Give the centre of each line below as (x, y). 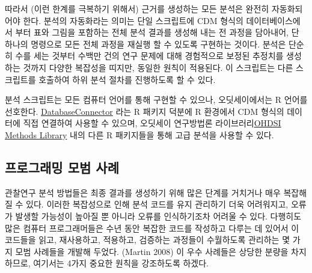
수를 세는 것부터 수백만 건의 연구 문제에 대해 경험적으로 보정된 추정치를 (149, 56)
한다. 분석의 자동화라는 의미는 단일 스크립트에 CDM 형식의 (133, 20)
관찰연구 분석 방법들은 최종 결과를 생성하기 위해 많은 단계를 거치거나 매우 (143, 192)
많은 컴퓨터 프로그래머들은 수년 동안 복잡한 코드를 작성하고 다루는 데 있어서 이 (152, 228)
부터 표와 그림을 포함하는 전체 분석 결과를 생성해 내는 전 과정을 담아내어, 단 (157, 32)
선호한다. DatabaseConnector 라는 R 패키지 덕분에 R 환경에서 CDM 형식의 (145, 111)
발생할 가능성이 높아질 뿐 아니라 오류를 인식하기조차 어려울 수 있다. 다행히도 (158, 216)
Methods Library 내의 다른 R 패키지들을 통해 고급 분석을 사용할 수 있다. (139, 134)
